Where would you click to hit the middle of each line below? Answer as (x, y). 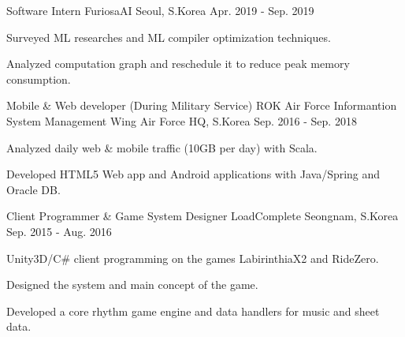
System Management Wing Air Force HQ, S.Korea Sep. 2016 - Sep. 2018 (182, 120)
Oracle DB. (33, 189)
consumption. (39, 79)
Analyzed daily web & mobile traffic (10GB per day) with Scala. (162, 147)
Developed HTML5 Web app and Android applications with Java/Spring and (193, 174)
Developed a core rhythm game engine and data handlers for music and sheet (193, 311)
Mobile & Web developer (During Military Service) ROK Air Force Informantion (202, 105)
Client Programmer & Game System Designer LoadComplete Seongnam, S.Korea (202, 216)
